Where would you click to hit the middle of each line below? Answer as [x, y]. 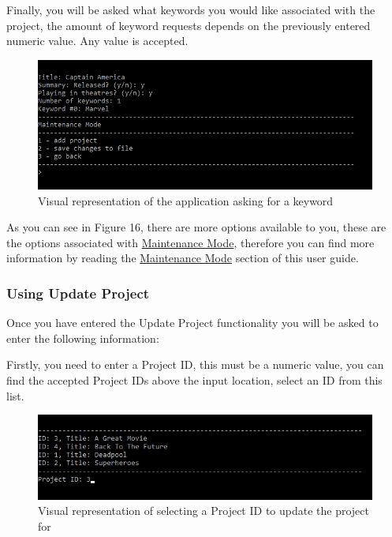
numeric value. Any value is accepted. [97, 41]
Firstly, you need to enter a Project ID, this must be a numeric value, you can [195, 364]
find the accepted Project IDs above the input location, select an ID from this [194, 380]
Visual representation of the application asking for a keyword [186, 200]
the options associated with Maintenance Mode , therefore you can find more [190, 242]
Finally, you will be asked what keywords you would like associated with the [191, 9]
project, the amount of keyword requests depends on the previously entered [189, 25]
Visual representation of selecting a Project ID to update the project [203, 511]
